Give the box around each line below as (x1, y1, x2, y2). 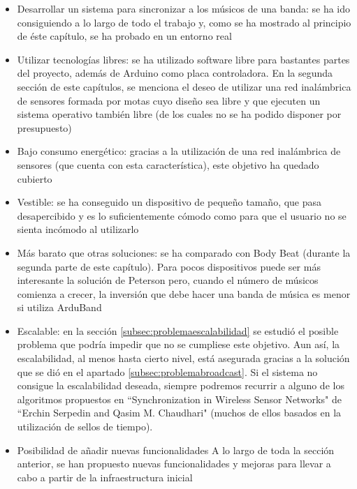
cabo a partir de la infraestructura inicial (17, 469, 193, 484)
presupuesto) (17, 120, 72, 135)
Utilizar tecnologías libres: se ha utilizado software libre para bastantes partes (17, 52, 350, 66)
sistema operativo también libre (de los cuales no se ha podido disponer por (17, 107, 342, 121)
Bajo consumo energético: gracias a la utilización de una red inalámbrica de (17, 144, 341, 158)
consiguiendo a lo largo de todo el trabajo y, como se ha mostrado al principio (17, 15, 351, 29)
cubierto (17, 171, 52, 186)
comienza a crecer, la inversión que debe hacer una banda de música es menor (17, 286, 351, 301)
